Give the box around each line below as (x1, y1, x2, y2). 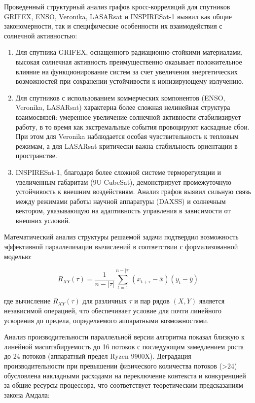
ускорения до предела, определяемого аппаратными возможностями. (4, 315, 209, 325)
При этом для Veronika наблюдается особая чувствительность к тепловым (15, 131, 239, 141)
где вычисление (4, 296, 51, 306)
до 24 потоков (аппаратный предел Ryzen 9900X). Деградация (4, 351, 191, 361)
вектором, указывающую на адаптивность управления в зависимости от (15, 205, 231, 216)
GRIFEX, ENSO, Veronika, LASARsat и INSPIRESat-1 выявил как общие (4, 11, 232, 21)
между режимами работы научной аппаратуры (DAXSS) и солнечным (15, 196, 226, 206)
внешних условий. (15, 215, 71, 225)
